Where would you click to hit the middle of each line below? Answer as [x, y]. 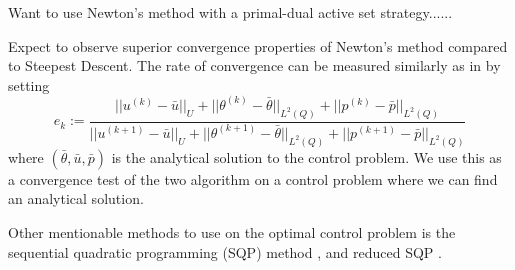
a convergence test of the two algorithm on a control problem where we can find [253, 178]
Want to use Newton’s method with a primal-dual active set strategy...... [230, 12]
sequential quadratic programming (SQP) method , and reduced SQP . [225, 251]
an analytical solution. [76, 198]
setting [29, 84]
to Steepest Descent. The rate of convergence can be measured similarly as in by [254, 65]
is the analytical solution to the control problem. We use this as [306, 156]
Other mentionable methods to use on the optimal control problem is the [232, 232]
